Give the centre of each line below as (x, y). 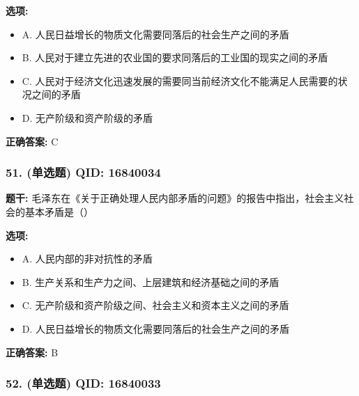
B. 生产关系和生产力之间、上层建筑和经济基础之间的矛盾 (151, 282)
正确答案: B (32, 352)
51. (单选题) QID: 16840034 (83, 172)
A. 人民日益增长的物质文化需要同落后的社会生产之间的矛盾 (155, 34)
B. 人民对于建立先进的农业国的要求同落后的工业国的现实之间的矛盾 (175, 57)
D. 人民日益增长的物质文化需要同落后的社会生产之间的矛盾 (156, 328)
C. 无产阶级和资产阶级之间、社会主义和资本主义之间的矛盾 (155, 305)
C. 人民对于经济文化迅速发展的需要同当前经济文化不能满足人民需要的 (180, 80)
